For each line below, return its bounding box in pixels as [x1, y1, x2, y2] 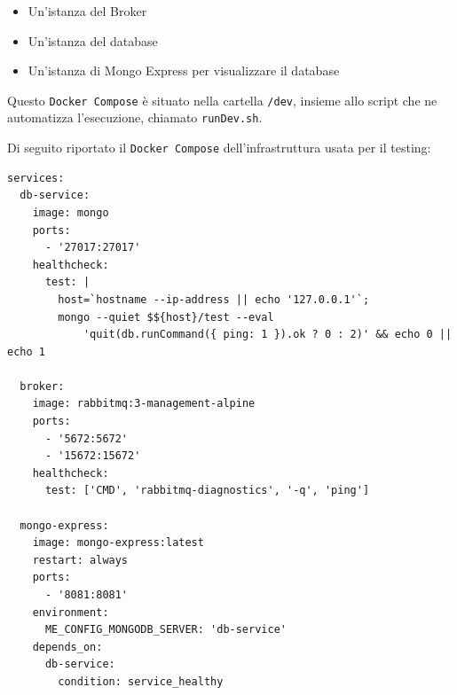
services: [7, 171, 65, 184]
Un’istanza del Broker [28, 2, 147, 20]
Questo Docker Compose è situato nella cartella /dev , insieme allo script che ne [7, 90, 437, 109]
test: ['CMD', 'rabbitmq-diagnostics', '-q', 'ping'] [44, 484, 370, 497]
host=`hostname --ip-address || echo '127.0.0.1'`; [58, 293, 370, 306]
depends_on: [32, 640, 103, 653]
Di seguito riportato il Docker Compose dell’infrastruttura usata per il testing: [7, 138, 431, 157]
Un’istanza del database [28, 31, 158, 50]
